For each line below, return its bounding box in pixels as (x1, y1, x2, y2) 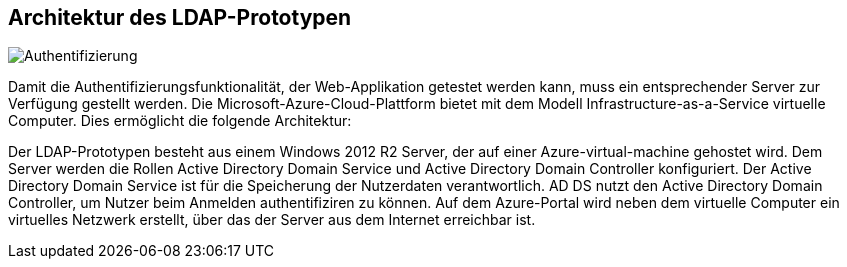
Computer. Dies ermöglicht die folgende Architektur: (8, 112, 352, 130)
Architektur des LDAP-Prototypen (8, 5, 352, 30)
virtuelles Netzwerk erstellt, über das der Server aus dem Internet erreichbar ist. (8, 211, 536, 229)
